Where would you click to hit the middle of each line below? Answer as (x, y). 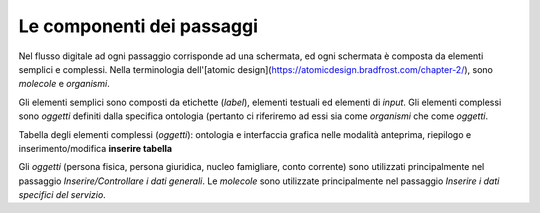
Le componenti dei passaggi (138, 26)
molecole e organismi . (64, 84)
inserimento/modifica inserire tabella (95, 148)
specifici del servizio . (62, 195)
